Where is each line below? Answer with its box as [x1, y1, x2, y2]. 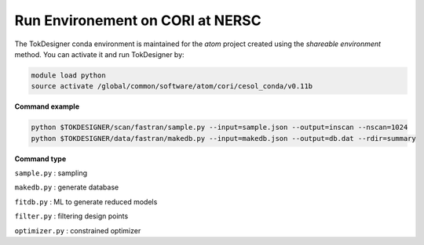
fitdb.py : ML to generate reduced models [14, 196, 158, 207]
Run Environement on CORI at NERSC [14, 12, 262, 29]
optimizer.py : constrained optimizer [14, 225, 141, 235]
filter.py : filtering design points [14, 211, 129, 221]
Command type [14, 153, 67, 164]
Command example [14, 102, 80, 111]
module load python [31, 70, 106, 80]
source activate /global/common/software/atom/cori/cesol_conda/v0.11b [31, 82, 313, 91]
